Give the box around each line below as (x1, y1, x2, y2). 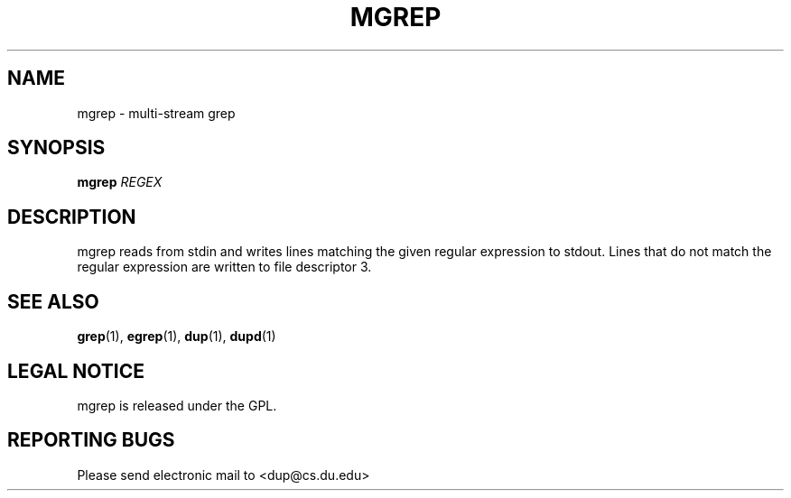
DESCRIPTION (7, 205, 136, 228)
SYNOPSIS (7, 136, 106, 160)
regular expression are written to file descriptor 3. (77, 259, 372, 275)
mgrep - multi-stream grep (77, 105, 236, 121)
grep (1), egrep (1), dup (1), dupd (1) (77, 328, 276, 345)
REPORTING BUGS (7, 429, 175, 452)
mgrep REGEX (77, 174, 163, 190)
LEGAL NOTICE (7, 359, 144, 383)
